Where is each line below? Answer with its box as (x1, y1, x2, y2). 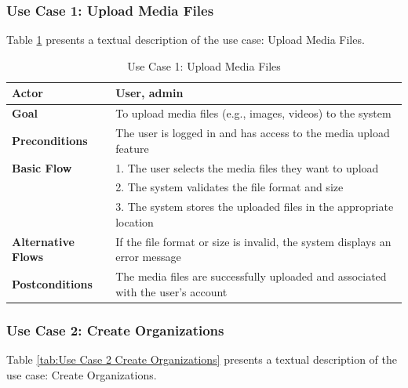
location (115, 213, 154, 230)
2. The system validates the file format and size (115, 179, 344, 195)
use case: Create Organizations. (6, 366, 157, 383)
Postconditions (12, 275, 93, 292)
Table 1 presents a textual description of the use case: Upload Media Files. (6, 31, 365, 48)
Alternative (12, 233, 75, 249)
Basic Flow (12, 159, 72, 176)
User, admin (115, 85, 184, 101)
